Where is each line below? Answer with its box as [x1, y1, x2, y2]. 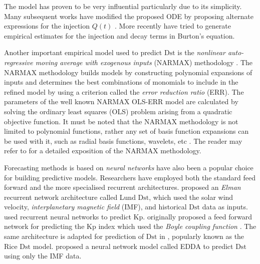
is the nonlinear [177, 47, 225, 58]
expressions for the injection [4, 21, 90, 31]
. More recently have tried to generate [114, 21, 231, 31]
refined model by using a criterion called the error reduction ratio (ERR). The [4, 86, 244, 97]
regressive [4, 57, 33, 67]
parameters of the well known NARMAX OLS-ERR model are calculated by [4, 96, 238, 107]
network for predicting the [4, 221, 85, 231]
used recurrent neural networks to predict [4, 211, 131, 221]
